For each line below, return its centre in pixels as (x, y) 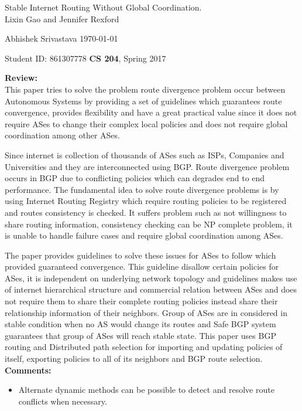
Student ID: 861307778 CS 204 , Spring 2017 (85, 58)
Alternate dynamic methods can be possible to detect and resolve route (146, 390)
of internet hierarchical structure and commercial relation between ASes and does (151, 289)
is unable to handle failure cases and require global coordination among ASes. (144, 235)
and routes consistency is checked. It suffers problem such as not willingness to (146, 212)
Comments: (28, 370)
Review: (21, 78)
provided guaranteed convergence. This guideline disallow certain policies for (142, 266)
